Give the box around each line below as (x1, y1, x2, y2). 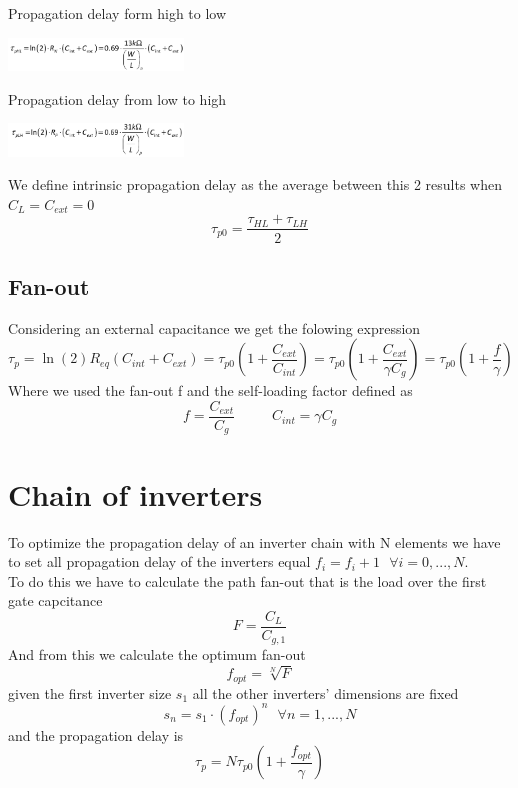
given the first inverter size (8, 682, 172, 703)
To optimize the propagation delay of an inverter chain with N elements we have (8, 531, 501, 552)
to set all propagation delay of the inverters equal (8, 551, 311, 572)
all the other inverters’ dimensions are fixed (192, 682, 459, 703)
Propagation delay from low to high (8, 88, 227, 109)
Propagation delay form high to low (8, 3, 227, 23)
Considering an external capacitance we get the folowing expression (8, 317, 421, 338)
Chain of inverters (8, 473, 263, 514)
